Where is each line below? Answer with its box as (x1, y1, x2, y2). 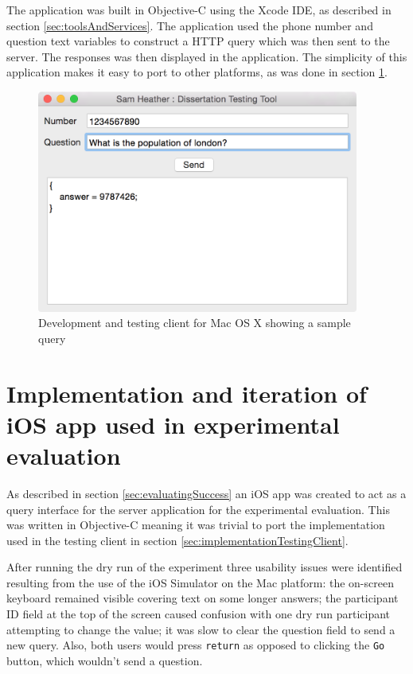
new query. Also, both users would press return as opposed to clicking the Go (6, 637, 385, 653)
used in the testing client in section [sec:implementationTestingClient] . (6, 532, 349, 548)
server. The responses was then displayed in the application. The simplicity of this (6, 48, 407, 64)
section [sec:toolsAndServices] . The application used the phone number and (6, 17, 373, 33)
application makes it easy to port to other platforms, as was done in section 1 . (6, 64, 388, 80)
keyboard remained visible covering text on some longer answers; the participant (6, 590, 399, 606)
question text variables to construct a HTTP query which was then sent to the (6, 33, 390, 49)
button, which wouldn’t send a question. (6, 652, 203, 668)
